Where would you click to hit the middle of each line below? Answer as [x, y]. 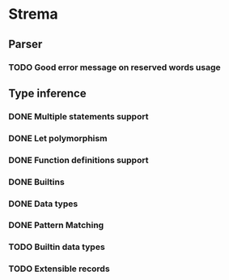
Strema [33, 14]
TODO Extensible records [59, 269]
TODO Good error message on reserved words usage [114, 67]
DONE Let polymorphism [58, 138]
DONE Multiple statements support [78, 116]
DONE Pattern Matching [56, 226]
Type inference [47, 93]
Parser [25, 44]
